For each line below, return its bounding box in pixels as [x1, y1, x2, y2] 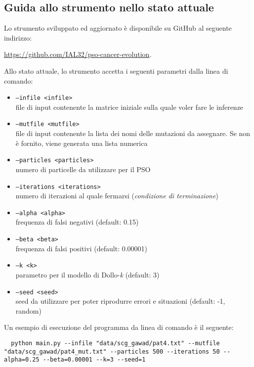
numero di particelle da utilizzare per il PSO [15, 164, 151, 174]
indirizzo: [4, 32, 32, 43]
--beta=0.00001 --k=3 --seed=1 [42, 356, 146, 364]
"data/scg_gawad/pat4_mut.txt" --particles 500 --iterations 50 [4, 348, 220, 355]
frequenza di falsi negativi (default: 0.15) [15, 217, 139, 227]
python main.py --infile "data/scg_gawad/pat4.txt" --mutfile [11, 339, 220, 347]
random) [15, 305, 42, 316]
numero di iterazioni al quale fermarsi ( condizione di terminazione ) [15, 190, 218, 201]
